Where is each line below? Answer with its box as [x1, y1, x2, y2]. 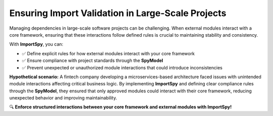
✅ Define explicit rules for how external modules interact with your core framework [22, 50, 195, 56]
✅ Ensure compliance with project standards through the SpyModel [22, 58, 163, 64]
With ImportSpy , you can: [9, 41, 63, 47]
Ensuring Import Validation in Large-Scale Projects [9, 8, 226, 19]
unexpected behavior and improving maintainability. [9, 95, 117, 101]
